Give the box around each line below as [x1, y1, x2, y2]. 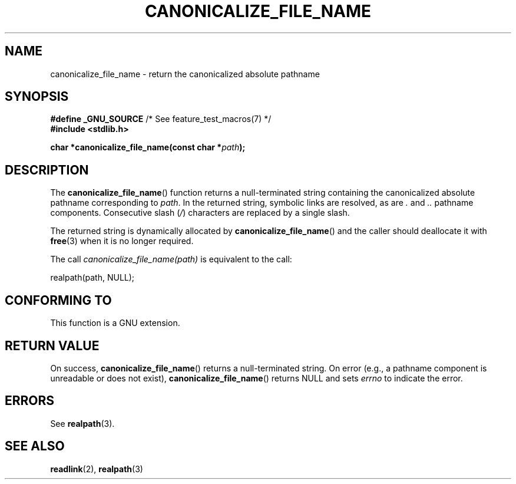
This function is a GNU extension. [50, 318, 180, 328]
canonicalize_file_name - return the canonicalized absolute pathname [50, 68, 320, 79]
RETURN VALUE [5, 338, 100, 353]
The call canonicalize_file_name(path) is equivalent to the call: [50, 254, 292, 265]
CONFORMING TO [5, 292, 112, 308]
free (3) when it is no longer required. [50, 236, 194, 246]
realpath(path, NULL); [50, 272, 135, 283]
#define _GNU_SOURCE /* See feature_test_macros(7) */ [50, 114, 272, 124]
